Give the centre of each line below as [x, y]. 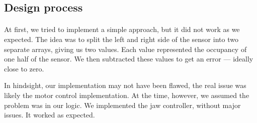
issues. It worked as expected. [50, 115]
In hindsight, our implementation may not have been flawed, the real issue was [125, 85]
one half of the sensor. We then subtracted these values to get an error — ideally [129, 59]
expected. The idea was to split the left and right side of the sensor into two [121, 39]
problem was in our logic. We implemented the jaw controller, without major [122, 105]
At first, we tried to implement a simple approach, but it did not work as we [122, 29]
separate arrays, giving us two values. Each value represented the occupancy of [125, 49]
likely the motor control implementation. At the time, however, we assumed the [127, 95]
